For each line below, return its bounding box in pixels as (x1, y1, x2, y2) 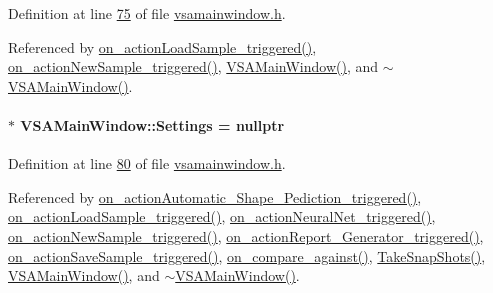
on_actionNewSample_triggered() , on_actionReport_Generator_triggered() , (8, 225, 484, 246)
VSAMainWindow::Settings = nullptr (20, 114, 285, 135)
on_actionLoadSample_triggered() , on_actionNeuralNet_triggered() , (8, 206, 436, 227)
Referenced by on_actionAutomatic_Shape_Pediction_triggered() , (8, 186, 422, 207)
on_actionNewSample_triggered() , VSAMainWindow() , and (8, 56, 379, 77)
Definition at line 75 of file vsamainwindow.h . (8, 3, 286, 23)
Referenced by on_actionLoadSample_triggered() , (8, 36, 317, 57)
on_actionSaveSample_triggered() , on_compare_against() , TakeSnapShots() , (8, 245, 486, 266)
